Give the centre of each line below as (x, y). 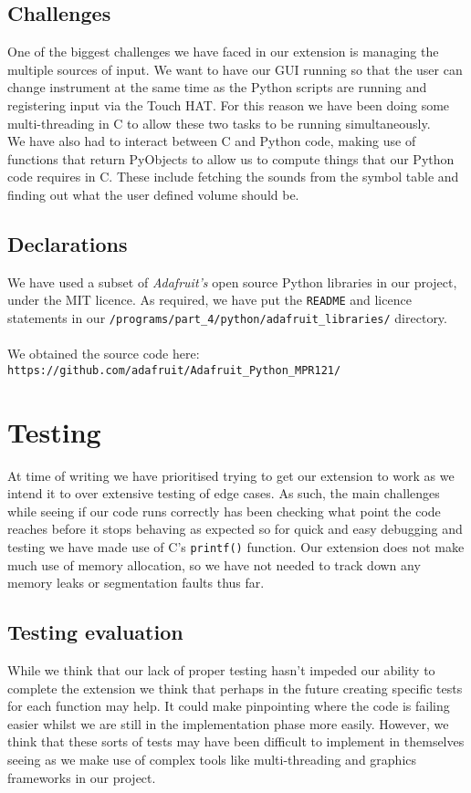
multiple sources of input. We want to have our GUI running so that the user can (235, 69)
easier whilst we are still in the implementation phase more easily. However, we (228, 723)
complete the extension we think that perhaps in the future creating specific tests (235, 688)
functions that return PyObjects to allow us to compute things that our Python (231, 158)
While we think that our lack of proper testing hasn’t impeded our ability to (221, 670)
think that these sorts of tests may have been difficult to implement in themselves (236, 741)
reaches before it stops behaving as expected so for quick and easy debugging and (235, 529)
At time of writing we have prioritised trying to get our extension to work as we (231, 475)
